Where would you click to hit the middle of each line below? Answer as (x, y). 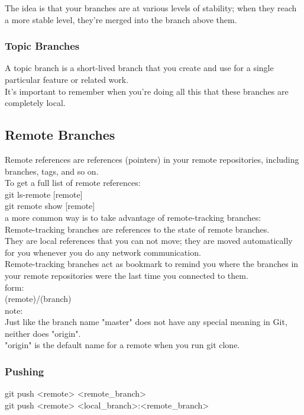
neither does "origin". (43, 333)
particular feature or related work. (67, 79)
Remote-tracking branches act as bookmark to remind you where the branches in (152, 264)
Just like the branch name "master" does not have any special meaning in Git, (146, 322)
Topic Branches (42, 46)
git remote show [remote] (50, 206)
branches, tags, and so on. (52, 171)
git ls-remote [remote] (44, 194)
